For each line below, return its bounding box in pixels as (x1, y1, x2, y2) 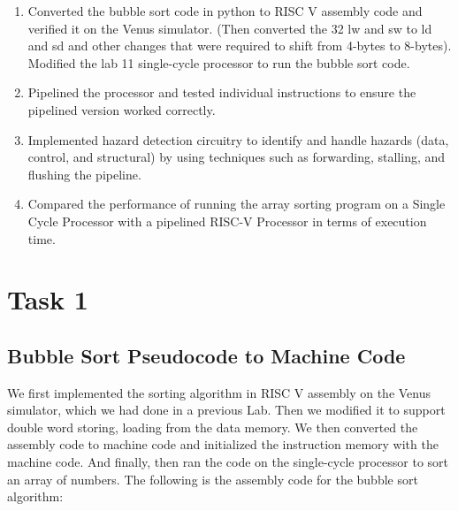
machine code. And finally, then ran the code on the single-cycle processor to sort (7, 453, 448, 471)
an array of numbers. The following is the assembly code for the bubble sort (7, 469, 418, 488)
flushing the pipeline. (27, 164, 141, 183)
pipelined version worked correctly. (27, 100, 216, 118)
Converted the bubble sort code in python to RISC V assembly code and (27, 2, 423, 19)
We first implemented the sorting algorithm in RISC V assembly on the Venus (7, 383, 431, 401)
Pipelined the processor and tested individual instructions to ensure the (27, 83, 416, 102)
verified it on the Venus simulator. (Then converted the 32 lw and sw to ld (27, 19, 432, 37)
